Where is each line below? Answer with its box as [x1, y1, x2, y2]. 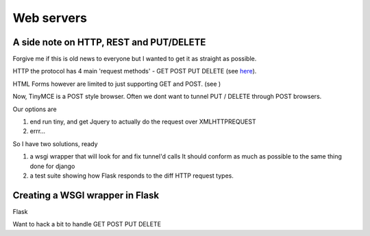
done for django [29, 162, 75, 170]
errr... [29, 127, 46, 135]
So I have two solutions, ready [12, 139, 99, 147]
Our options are [12, 105, 58, 113]
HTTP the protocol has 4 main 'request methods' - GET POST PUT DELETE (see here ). [12, 67, 257, 75]
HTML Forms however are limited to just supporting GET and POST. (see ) [12, 80, 221, 88]
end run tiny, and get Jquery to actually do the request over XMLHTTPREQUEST [29, 117, 256, 126]
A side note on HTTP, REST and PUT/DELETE [12, 36, 206, 48]
